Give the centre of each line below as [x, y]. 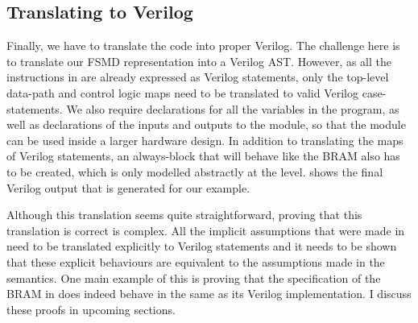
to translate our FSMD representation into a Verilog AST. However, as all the [199, 61]
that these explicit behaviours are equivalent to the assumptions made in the [196, 261]
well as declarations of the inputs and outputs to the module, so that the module [206, 124]
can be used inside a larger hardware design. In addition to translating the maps [205, 140]
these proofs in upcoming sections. [91, 309]
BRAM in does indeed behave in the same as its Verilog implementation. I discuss [209, 294]
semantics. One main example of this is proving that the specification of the [194, 277]
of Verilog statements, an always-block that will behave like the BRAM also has [203, 156]
